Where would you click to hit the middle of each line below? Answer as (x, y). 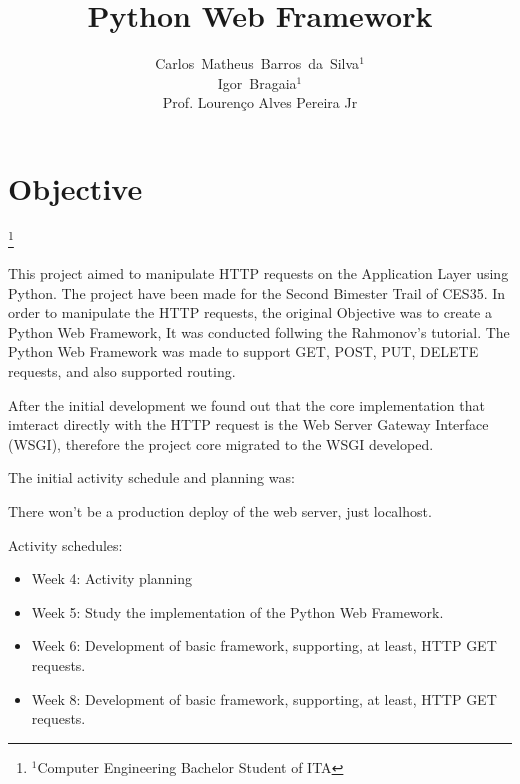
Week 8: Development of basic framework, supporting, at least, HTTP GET (264, 698)
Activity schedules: (65, 544)
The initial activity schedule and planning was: (151, 477)
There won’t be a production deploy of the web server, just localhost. (220, 511)
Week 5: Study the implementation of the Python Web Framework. (237, 611)
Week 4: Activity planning (112, 578)
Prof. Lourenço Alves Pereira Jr (260, 102)
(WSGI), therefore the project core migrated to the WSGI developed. (221, 443)
